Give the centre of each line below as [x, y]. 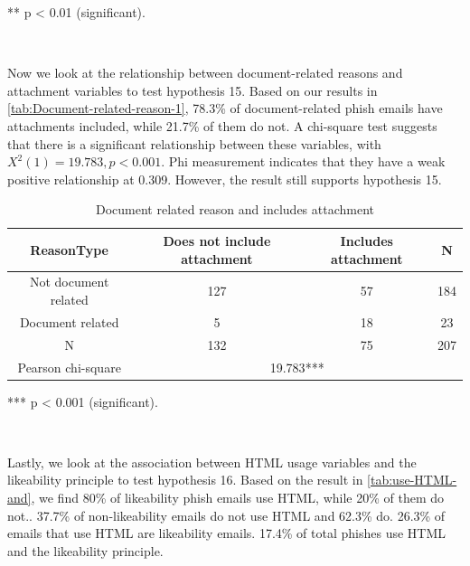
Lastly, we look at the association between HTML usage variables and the [212, 462]
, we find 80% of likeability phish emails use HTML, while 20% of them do [238, 497]
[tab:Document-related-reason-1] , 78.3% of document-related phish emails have [225, 108]
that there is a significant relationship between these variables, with [194, 143]
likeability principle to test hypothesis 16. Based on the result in [185, 480]
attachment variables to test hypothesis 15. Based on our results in [193, 90]
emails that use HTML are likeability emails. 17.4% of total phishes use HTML [227, 533]
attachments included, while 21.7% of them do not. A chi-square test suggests [222, 125]
